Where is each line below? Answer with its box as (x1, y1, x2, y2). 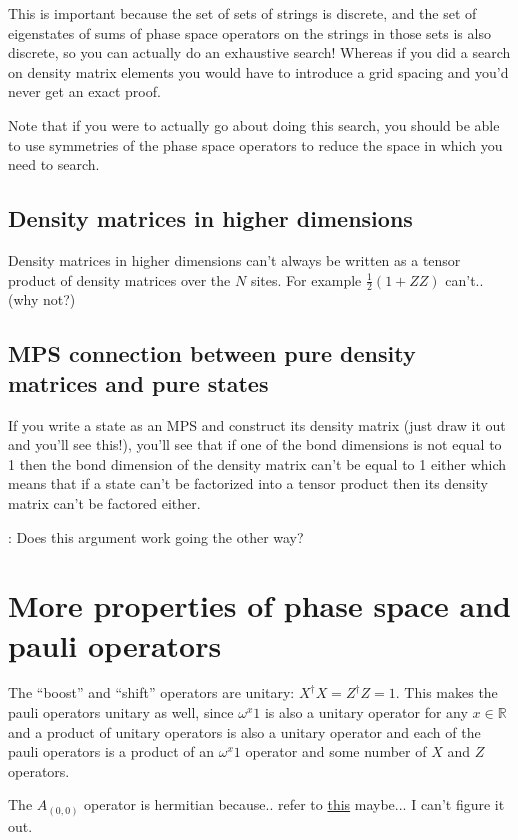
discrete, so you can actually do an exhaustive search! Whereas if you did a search (8, 42, 511, 63)
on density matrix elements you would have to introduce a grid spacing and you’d (8, 61, 509, 82)
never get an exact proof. (8, 81, 161, 102)
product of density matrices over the (8, 269, 231, 290)
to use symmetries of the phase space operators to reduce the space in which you (8, 134, 503, 155)
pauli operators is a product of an (8, 741, 215, 762)
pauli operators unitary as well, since (8, 702, 234, 723)
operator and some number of (245, 741, 427, 762)
